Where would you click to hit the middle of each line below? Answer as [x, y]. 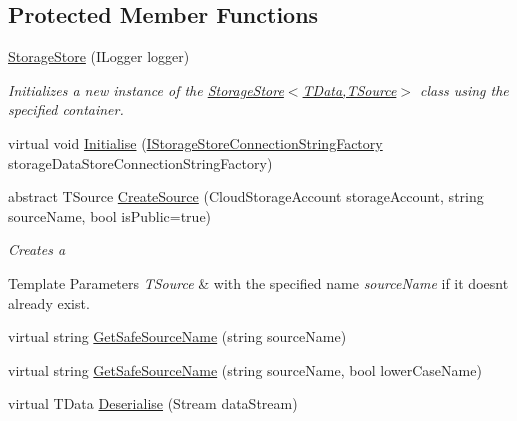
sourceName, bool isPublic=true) [110, 215]
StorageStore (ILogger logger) [99, 56]
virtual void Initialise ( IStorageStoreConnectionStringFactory [195, 142]
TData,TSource [349, 89]
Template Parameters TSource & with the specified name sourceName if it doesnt [258, 282]
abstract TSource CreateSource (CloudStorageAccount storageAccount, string [246, 196]
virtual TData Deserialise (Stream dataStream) [153, 403]
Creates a [37, 249]
